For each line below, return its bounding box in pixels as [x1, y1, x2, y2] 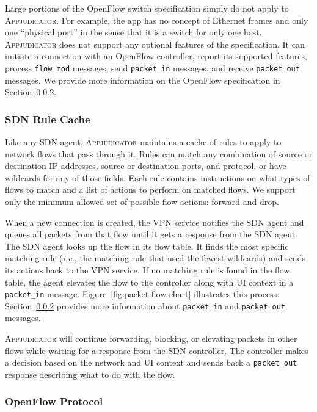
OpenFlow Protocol [5, 394, 103, 409]
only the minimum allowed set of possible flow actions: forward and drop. [5, 195, 279, 208]
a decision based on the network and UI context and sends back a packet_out [5, 356, 297, 369]
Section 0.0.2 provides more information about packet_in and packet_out [5, 299, 286, 312]
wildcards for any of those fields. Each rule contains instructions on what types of [5, 171, 310, 184]
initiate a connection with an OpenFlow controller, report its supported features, [5, 49, 307, 62]
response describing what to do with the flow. [5, 367, 175, 380]
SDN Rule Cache [5, 111, 90, 126]
